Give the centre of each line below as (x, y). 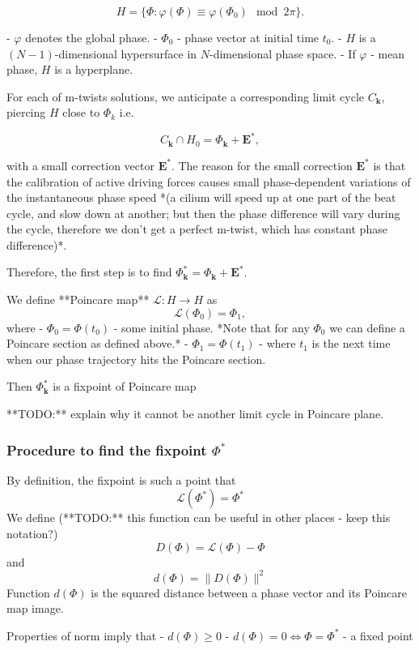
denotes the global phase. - (91, 37)
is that (389, 165)
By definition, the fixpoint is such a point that (121, 479)
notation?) (32, 534)
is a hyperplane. (94, 69)
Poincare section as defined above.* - (97, 343)
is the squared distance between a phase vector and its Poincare (249, 592)
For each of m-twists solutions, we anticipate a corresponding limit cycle (186, 96)
